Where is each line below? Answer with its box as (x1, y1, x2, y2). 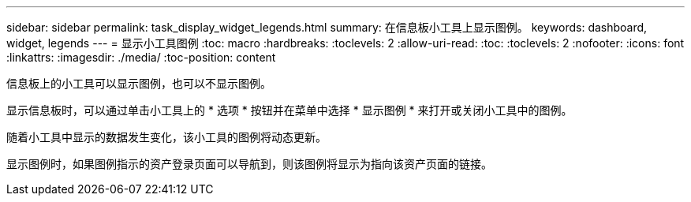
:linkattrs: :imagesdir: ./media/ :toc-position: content (6, 50, 276, 64)
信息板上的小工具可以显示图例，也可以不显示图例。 (6, 77, 271, 90)
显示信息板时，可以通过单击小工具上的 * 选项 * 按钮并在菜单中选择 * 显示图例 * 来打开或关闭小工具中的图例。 (6, 103, 573, 117)
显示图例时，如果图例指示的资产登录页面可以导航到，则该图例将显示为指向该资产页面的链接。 (6, 157, 492, 170)
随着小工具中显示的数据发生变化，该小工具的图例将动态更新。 (6, 130, 327, 144)
